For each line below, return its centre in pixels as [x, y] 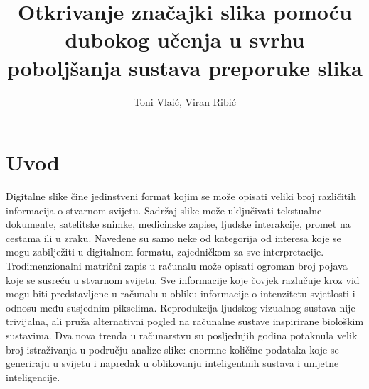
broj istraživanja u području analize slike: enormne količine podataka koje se [172, 349]
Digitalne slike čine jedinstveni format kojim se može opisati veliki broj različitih [181, 196]
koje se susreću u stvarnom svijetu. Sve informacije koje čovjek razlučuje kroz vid [183, 279]
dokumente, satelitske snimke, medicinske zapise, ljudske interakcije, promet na [178, 224]
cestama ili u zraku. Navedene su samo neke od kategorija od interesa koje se [173, 237]
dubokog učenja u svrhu [185, 39]
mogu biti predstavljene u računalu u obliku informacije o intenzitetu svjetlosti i [181, 294]
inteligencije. [33, 377]
